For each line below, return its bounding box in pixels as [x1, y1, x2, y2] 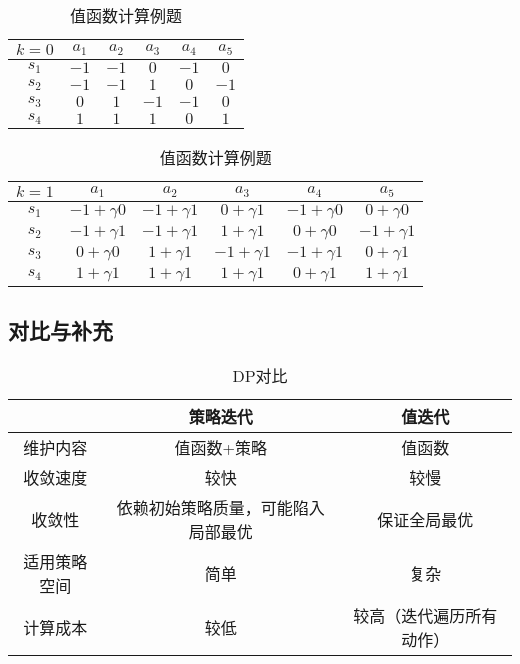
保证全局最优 [377, 508, 474, 532]
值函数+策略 [174, 436, 267, 460]
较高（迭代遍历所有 [353, 604, 498, 628]
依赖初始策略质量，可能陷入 [116, 496, 325, 520]
